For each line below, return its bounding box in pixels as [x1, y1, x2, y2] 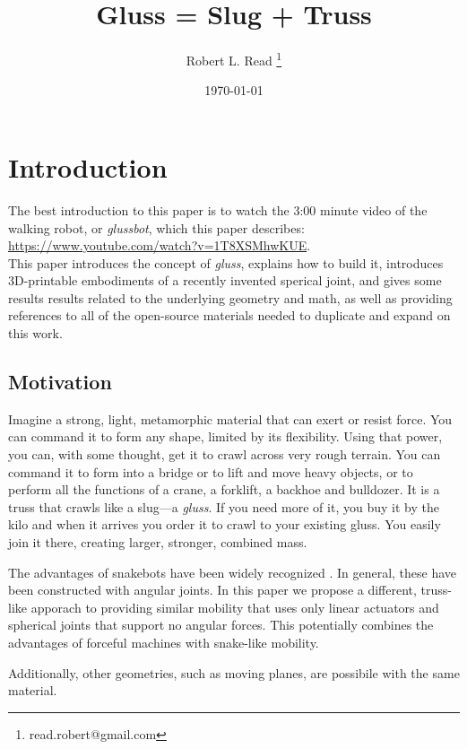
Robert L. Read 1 [186, 48, 282, 69]
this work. [8, 324, 63, 343]
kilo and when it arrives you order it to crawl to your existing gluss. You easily [8, 515, 441, 534]
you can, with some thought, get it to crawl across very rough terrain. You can [8, 445, 441, 464]
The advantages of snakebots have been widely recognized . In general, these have [8, 562, 457, 581]
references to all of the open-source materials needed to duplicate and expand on [8, 306, 451, 325]
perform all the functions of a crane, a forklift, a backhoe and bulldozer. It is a [8, 480, 440, 499]
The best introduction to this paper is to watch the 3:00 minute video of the [8, 200, 428, 219]
